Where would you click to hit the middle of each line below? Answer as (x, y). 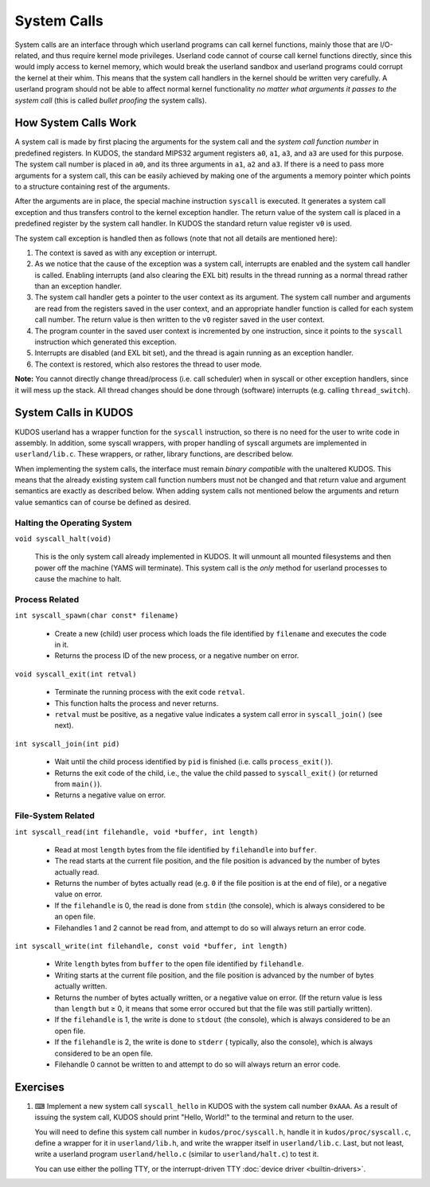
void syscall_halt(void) (63, 539)
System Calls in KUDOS (74, 413)
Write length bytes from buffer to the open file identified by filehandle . (179, 964)
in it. (62, 644)
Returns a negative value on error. (110, 795)
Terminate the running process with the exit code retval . (150, 692)
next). (64, 726)
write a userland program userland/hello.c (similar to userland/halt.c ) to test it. (177, 1154)
